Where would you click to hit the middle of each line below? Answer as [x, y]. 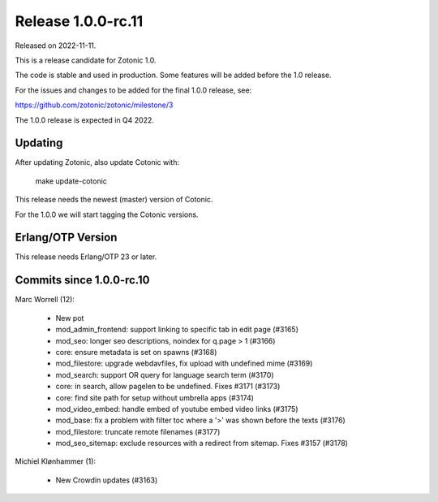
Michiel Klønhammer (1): [56, 461]
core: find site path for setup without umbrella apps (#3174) [155, 397]
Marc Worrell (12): [45, 300]
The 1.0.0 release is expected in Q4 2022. [84, 120]
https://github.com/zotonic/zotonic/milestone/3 [94, 105]
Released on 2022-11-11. [56, 45]
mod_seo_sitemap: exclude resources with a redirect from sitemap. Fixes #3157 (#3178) [202, 444]
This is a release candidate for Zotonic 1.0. [86, 60]
